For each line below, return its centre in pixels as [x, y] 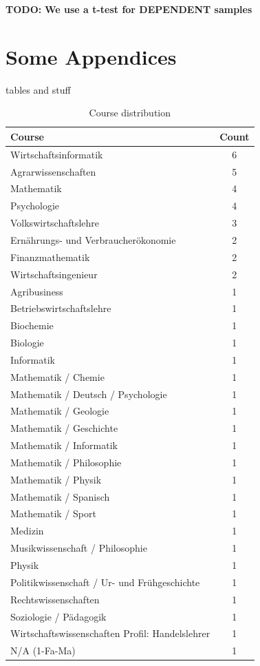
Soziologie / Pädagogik [58, 616]
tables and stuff [38, 89]
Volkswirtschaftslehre [55, 223]
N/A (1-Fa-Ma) [43, 651]
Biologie [27, 343]
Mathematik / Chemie [57, 376]
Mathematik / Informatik [64, 445]
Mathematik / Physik [56, 479]
